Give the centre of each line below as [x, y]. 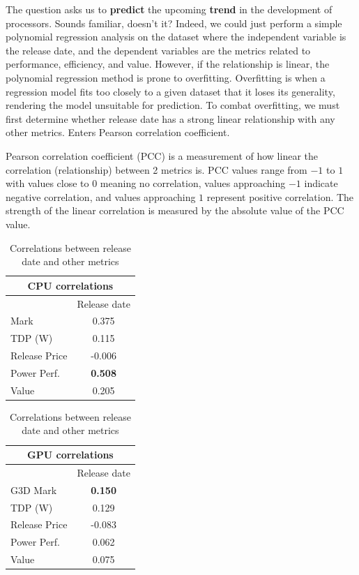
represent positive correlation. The [280, 196]
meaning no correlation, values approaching [193, 183]
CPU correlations [70, 285]
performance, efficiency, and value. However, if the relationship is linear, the [168, 64]
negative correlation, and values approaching [101, 196]
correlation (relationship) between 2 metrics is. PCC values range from [156, 169]
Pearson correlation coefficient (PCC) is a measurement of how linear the [162, 155]
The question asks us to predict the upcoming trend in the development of [169, 9]
